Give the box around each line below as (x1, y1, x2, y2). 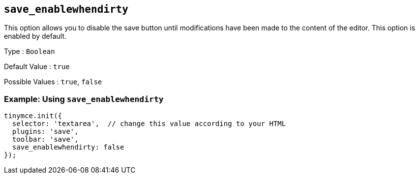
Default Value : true (4, 62, 70, 71)
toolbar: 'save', (12, 135, 79, 144)
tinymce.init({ (4, 112, 62, 120)
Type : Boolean (4, 47, 55, 56)
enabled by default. (4, 32, 67, 41)
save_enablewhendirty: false (12, 143, 124, 152)
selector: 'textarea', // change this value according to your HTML (12, 120, 286, 128)
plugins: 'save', (12, 127, 79, 136)
